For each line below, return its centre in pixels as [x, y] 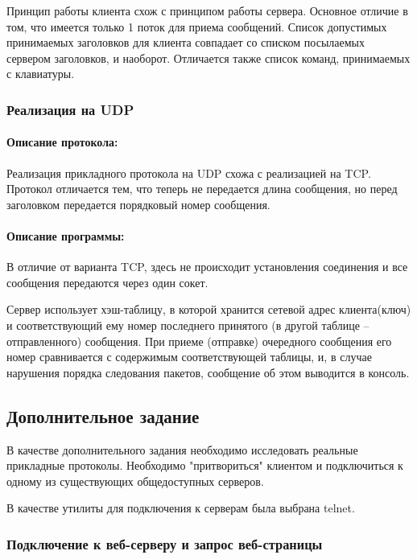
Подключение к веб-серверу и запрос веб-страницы [165, 543]
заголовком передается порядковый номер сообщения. [138, 204]
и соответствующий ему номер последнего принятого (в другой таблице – [188, 325]
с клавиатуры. [41, 74]
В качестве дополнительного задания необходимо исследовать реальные [182, 449]
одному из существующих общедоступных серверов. [135, 481]
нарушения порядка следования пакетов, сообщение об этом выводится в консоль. [208, 372]
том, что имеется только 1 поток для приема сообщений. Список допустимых [197, 26]
